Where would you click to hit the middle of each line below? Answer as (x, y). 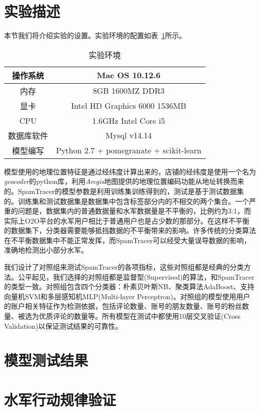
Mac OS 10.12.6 (128, 75)
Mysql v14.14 (129, 135)
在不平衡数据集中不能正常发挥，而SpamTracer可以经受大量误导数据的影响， (127, 240)
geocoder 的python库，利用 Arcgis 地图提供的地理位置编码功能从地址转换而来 (124, 181)
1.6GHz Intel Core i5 (129, 120)
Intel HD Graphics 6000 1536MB (129, 106)
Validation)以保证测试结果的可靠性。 (63, 326)
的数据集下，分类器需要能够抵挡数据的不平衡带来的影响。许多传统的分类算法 (130, 230)
